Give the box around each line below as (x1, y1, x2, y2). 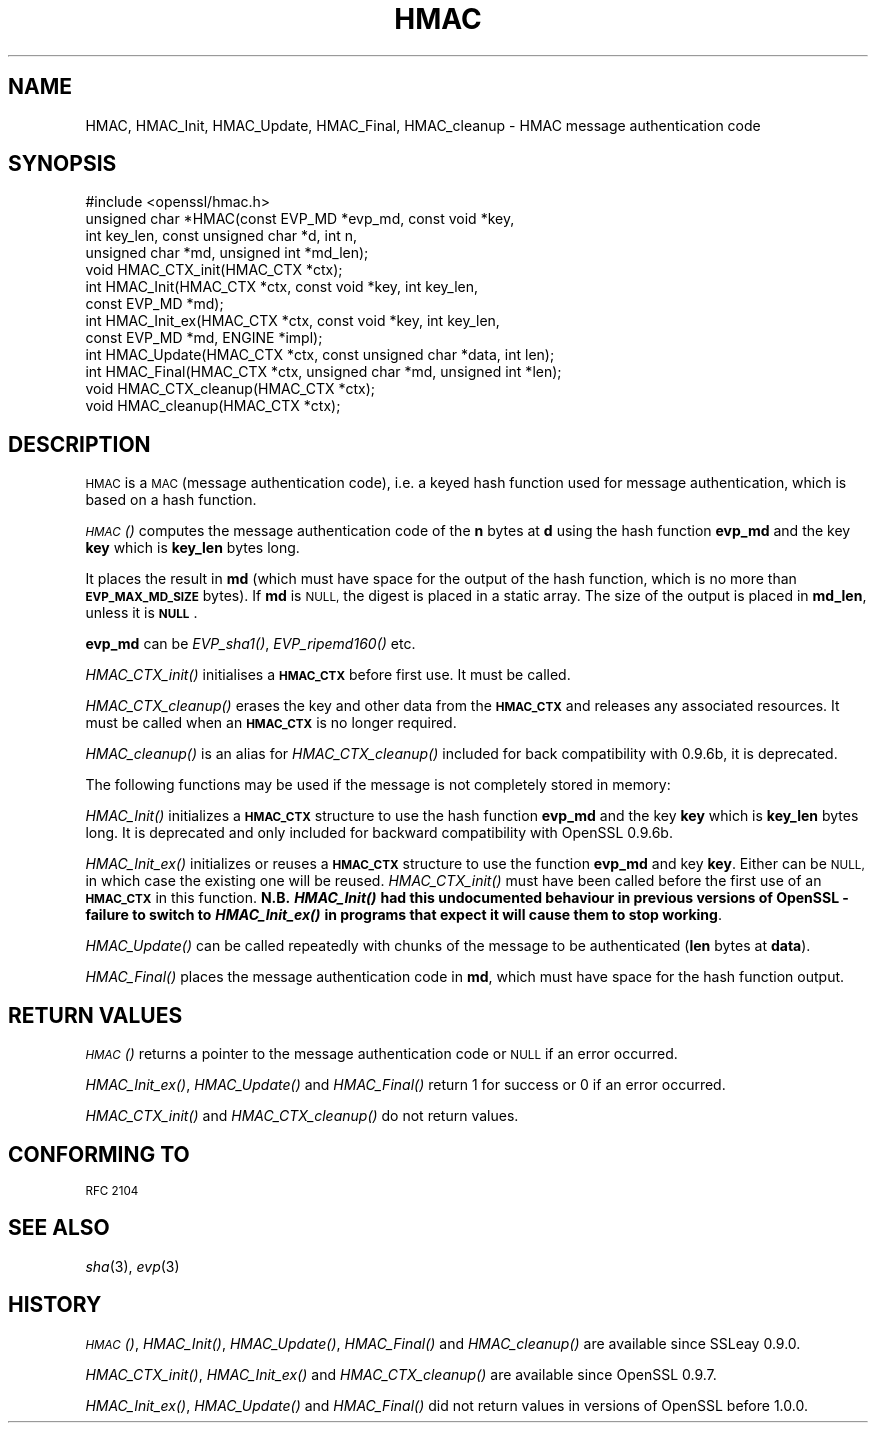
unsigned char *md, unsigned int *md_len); (85, 244, 369, 262)
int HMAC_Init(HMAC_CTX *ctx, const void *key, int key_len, (85, 278, 478, 296)
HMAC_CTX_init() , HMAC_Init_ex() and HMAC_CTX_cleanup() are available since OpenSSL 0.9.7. (85, 1365, 717, 1383)
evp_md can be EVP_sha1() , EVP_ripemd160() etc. (85, 635, 416, 653)
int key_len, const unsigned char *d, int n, (85, 227, 358, 245)
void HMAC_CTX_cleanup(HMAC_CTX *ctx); (85, 380, 376, 398)
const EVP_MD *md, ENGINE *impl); (85, 329, 323, 347)
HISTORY (8, 1292, 102, 1318)
